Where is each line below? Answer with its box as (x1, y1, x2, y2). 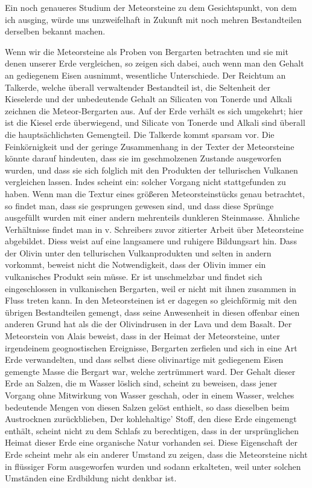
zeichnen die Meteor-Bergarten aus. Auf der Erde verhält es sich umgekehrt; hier (5, 104, 303, 117)
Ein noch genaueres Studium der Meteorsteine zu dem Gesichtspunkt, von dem (5, 1, 297, 13)
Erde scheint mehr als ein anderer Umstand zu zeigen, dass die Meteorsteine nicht (5, 447, 308, 460)
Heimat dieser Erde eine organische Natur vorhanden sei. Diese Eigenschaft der (5, 436, 298, 449)
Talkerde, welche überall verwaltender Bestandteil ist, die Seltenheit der (5, 80, 270, 93)
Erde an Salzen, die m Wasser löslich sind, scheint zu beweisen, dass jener (5, 377, 278, 389)
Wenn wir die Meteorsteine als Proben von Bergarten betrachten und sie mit (5, 45, 288, 57)
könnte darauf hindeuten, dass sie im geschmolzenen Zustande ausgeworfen (5, 152, 282, 164)
